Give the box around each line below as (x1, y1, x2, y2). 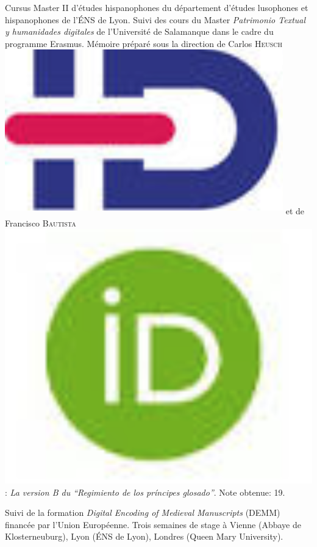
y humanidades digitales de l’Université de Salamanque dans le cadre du (5, 25, 274, 38)
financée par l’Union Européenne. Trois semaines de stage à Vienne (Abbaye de (5, 518, 301, 531)
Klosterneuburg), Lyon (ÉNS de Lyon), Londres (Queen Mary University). (5, 530, 283, 543)
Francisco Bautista (5, 216, 76, 229)
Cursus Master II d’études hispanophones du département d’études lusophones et (5, 1, 308, 13)
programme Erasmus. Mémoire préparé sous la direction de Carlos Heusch (5, 37, 283, 49)
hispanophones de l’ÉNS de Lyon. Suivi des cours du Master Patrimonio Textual (5, 13, 306, 26)
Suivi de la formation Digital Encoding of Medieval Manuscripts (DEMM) (5, 506, 280, 519)
